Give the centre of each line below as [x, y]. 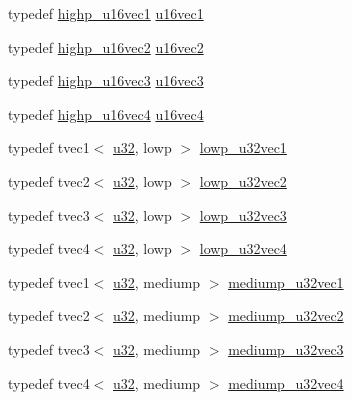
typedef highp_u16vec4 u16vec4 [106, 113]
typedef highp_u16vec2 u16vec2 [106, 46]
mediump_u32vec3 [286, 348]
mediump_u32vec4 [286, 382]
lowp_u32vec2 [243, 180]
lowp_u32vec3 [243, 214]
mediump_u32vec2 [286, 315]
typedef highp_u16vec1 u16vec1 [106, 13]
